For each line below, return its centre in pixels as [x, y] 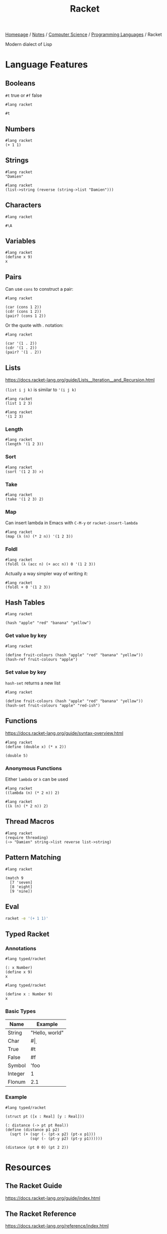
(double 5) [17, 756]
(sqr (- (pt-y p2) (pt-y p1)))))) [66, 1139]
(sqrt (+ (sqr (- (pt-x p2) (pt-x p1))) [53, 1134]
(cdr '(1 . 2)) [21, 348]
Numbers [20, 129]
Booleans [20, 83]
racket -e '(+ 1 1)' [27, 918]
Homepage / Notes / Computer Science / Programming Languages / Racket [84, 35]
